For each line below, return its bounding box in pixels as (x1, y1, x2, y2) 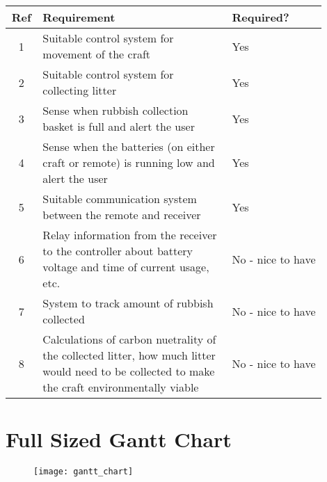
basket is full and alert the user (42, 118, 195, 134)
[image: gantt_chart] (33, 467, 134, 477)
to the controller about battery (42, 243, 193, 259)
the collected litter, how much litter (42, 347, 216, 363)
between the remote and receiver (42, 207, 201, 223)
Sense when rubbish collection (42, 102, 189, 118)
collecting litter (42, 82, 117, 98)
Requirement (42, 9, 115, 25)
